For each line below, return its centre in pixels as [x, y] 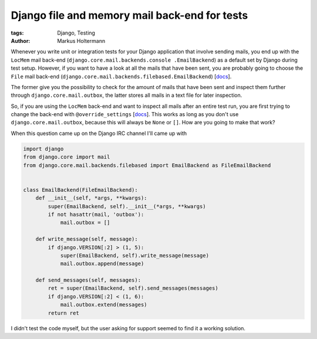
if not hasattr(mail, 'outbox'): [96, 214]
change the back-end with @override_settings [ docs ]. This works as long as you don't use [125, 114]
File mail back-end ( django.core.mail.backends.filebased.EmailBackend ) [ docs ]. [121, 76]
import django [43, 149]
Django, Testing [76, 33]
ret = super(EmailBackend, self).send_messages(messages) [133, 288]
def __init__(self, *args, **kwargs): [91, 198]
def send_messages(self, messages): [88, 280]
